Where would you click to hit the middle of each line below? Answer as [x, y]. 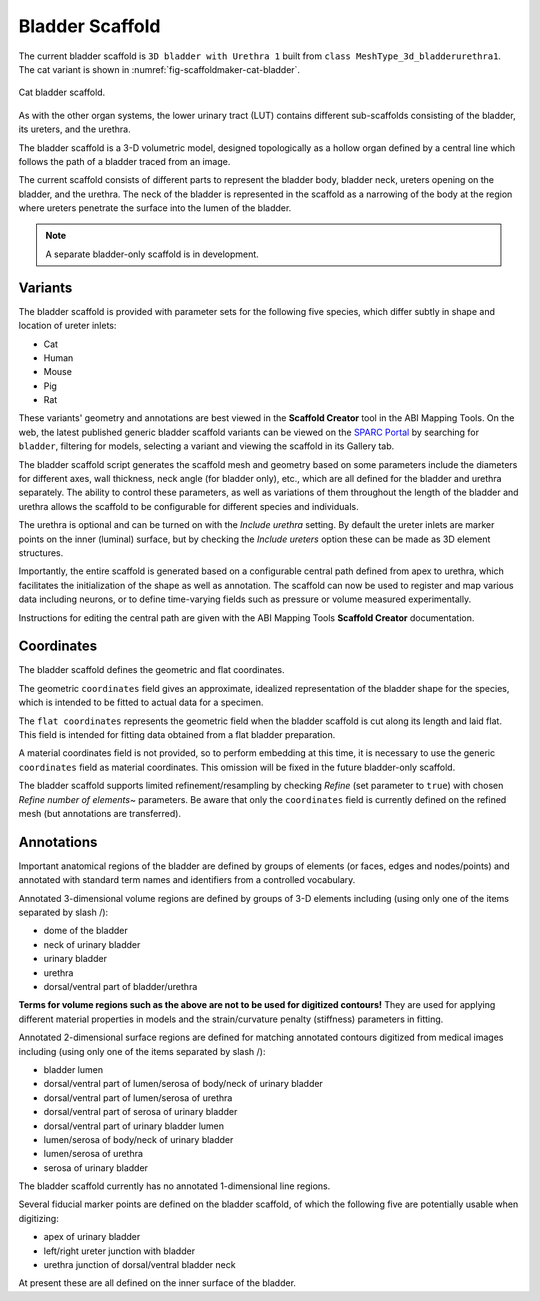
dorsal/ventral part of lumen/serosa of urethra [138, 1097]
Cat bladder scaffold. [62, 92]
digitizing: [38, 1218]
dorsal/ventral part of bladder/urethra [120, 987]
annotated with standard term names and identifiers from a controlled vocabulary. [187, 880]
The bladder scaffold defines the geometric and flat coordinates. [151, 670]
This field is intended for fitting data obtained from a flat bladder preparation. [177, 735]
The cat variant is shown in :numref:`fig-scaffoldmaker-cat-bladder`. [159, 69]
